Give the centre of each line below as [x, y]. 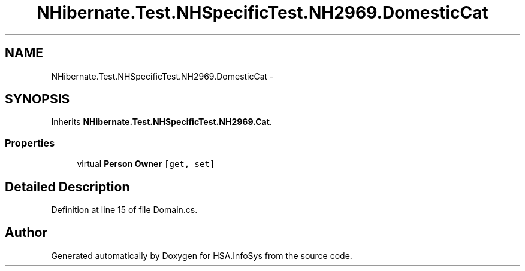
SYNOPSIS [37, 99]
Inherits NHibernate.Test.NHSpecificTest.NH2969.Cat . [162, 122]
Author [26, 233]
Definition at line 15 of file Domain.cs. [124, 210]
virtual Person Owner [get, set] [146, 164]
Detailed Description [67, 187]
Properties [30, 143]
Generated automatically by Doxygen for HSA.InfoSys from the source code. [202, 255]
